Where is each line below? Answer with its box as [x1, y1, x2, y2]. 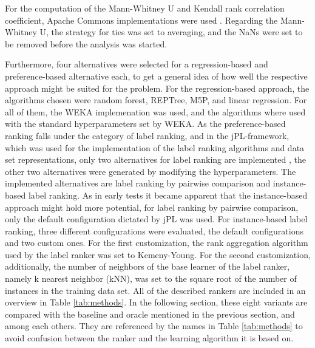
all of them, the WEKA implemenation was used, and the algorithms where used [5, 105, 306, 118]
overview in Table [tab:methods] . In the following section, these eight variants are [5, 296, 308, 309]
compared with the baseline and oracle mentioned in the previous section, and [5, 307, 295, 320]
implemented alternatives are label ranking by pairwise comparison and [5, 177, 271, 189]
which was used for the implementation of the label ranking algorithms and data [5, 141, 305, 154]
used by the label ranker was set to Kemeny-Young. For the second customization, [5, 248, 311, 261]
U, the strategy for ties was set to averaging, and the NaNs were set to [39, 26, 303, 38]
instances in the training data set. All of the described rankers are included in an [5, 284, 306, 296]
